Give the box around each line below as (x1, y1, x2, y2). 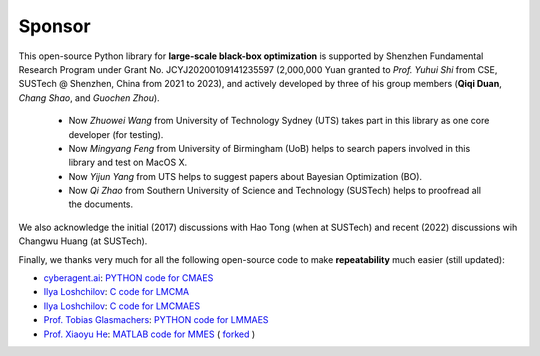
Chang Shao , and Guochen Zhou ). (18, 91, 160, 104)
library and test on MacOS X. (68, 156, 188, 169)
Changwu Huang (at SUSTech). (18, 235, 148, 247)
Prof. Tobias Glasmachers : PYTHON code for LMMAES (43, 314, 269, 326)
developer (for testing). (68, 128, 164, 140)
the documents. (68, 198, 134, 210)
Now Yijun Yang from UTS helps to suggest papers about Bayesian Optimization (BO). (68, 170, 423, 182)
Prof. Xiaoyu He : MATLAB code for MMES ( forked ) (43, 328, 256, 340)
